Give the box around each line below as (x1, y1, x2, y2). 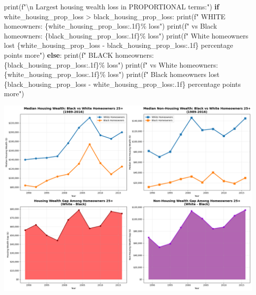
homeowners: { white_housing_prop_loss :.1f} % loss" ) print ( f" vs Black (4, 21, 217, 31)
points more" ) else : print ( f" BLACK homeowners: (4, 49, 154, 60)
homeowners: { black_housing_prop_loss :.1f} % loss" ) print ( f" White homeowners (4, 30, 249, 40)
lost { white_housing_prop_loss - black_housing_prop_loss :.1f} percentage (4, 40, 233, 50)
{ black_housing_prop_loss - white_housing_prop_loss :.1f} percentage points (4, 78, 241, 89)
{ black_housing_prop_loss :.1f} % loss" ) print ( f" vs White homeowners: (4, 59, 218, 70)
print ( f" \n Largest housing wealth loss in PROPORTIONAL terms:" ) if (4, 1, 219, 11)
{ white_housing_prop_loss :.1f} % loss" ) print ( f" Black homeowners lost (4, 69, 220, 79)
